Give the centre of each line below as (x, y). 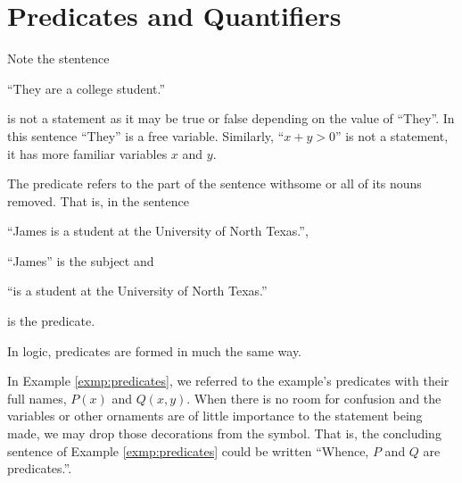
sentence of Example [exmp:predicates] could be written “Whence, (188, 450)
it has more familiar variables (87, 153)
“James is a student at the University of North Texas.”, (158, 231)
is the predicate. (51, 321)
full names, (37, 398)
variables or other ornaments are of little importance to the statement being (215, 416)
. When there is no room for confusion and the (314, 398)
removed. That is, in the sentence (98, 200)
